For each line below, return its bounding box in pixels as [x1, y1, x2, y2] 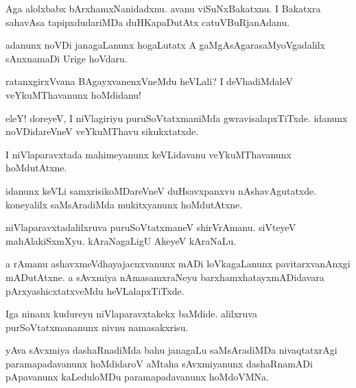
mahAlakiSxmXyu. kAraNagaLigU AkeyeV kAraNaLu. [5, 233, 237, 247]
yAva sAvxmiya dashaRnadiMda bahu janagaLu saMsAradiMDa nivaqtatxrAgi [5, 343, 337, 357]
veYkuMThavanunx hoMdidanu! [5, 87, 142, 101]
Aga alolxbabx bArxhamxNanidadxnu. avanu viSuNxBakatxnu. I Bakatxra [5, 1, 321, 15]
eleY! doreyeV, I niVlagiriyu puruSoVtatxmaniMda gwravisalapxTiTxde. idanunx [5, 110, 348, 125]
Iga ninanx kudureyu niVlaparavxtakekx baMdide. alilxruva [5, 306, 257, 321]
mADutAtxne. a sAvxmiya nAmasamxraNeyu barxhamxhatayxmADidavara [5, 269, 324, 284]
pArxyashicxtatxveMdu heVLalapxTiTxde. [5, 283, 185, 298]
